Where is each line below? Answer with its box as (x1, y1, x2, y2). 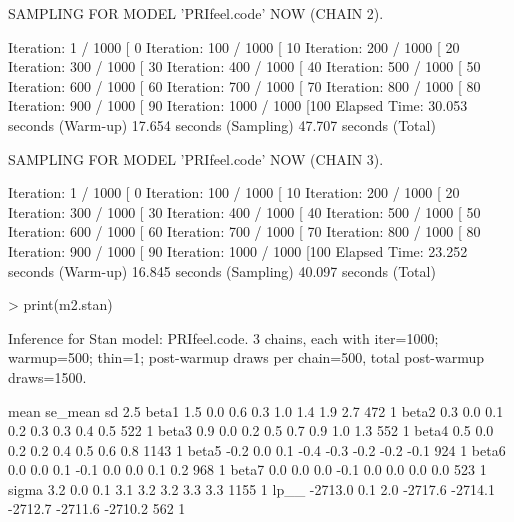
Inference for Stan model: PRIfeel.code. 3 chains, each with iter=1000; (8, 327, 439, 348)
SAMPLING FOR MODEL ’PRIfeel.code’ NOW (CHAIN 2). (8, 3, 384, 23)
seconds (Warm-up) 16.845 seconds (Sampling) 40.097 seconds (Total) (8, 260, 436, 281)
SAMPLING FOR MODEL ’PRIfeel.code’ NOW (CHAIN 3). (8, 148, 384, 169)
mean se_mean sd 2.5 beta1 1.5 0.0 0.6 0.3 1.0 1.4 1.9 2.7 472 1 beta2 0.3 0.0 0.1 (8, 400, 504, 421)
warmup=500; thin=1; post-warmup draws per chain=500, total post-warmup (8, 347, 485, 368)
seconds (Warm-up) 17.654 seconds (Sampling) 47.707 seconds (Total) (8, 114, 436, 135)
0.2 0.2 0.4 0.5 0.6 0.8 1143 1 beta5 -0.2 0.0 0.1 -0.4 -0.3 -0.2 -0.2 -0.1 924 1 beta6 (8, 439, 506, 460)
